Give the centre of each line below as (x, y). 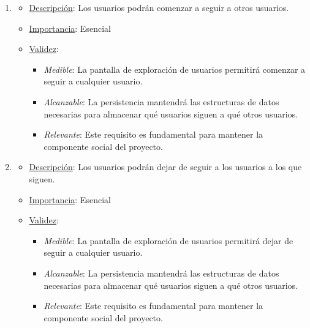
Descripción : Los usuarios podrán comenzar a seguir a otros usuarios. (159, 7)
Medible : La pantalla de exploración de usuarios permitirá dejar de (168, 240)
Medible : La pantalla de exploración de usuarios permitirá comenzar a (175, 69)
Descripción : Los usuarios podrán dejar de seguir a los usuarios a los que (165, 167)
